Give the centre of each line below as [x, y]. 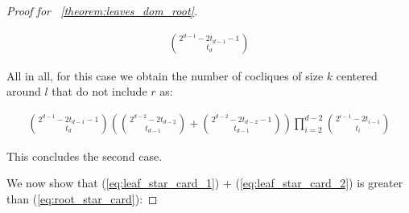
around [24, 91]
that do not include [99, 91]
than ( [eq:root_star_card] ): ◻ [82, 199]
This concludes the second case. [85, 156]
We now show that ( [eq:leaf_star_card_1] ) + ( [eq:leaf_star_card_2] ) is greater [205, 183]
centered [357, 75]
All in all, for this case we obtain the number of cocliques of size [165, 75]
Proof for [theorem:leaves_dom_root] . [102, 10]
